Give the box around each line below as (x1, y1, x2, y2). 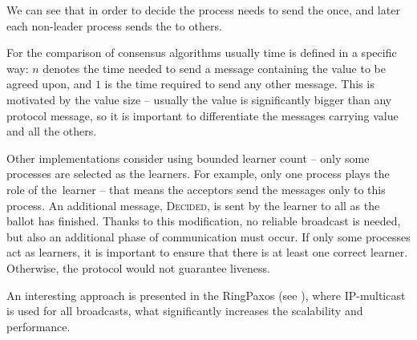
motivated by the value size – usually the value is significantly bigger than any (6, 91, 392, 107)
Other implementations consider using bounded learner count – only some (6, 149, 370, 166)
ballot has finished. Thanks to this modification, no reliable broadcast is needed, (6, 212, 401, 229)
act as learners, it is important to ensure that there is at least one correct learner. (6, 244, 408, 261)
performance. (6, 318, 71, 334)
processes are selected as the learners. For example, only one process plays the (6, 165, 390, 182)
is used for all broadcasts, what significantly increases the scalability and (6, 302, 363, 319)
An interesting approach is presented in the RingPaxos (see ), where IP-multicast (6, 286, 406, 303)
